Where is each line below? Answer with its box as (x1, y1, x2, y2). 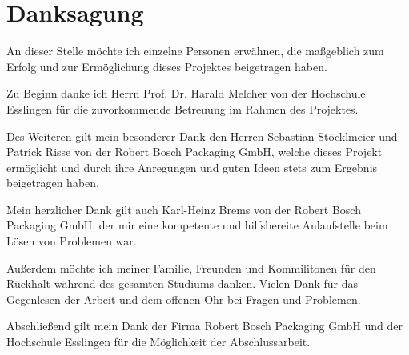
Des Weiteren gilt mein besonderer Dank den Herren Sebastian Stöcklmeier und (6, 127, 398, 144)
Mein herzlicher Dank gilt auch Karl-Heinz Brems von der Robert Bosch (6, 201, 361, 217)
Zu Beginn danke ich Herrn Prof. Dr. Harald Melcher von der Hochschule (6, 85, 366, 102)
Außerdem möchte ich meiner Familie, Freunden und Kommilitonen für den (6, 259, 376, 276)
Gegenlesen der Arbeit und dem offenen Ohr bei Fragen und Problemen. (6, 290, 361, 307)
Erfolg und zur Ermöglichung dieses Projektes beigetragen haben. (6, 58, 327, 74)
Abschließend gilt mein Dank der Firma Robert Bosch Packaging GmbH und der (6, 317, 403, 334)
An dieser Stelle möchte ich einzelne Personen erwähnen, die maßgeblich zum (6, 42, 384, 59)
